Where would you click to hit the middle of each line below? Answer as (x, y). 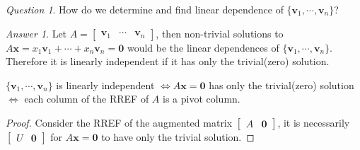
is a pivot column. (201, 99)
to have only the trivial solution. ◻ (178, 136)
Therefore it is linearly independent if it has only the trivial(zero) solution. (168, 61)
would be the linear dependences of (203, 47)
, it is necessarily (314, 122)
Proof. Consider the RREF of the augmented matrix (119, 122)
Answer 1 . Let (36, 33)
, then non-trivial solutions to (220, 33)
